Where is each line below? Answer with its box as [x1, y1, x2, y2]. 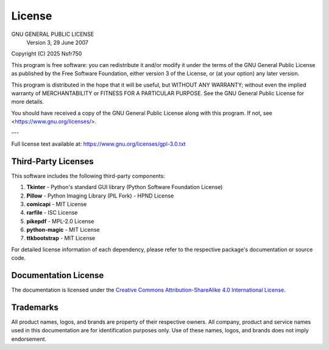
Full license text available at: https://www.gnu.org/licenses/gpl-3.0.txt [11, 140, 186, 148]
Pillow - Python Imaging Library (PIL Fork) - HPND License [26, 192, 174, 199]
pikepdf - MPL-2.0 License [26, 217, 94, 225]
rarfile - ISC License [26, 209, 78, 216]
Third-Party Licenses [11, 156, 94, 166]
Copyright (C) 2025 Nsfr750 [11, 50, 82, 57]
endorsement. [11, 335, 47, 343]
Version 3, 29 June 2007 [26, 38, 88, 46]
